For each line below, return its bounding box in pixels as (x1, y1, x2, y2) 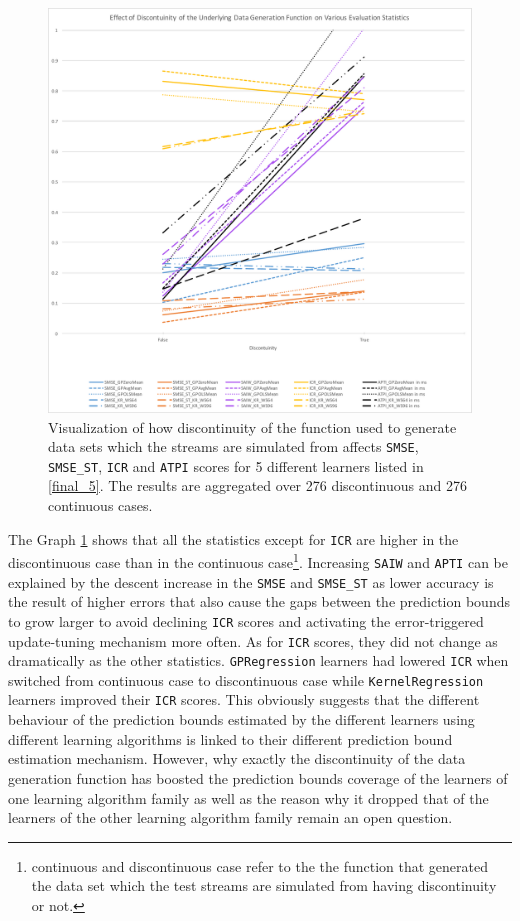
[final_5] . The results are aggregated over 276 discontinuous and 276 (48, 475, 467, 496)
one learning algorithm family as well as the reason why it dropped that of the (8, 787, 489, 808)
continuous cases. (48, 495, 153, 516)
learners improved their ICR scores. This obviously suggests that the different (8, 689, 480, 710)
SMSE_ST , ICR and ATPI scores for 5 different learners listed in (48, 455, 424, 476)
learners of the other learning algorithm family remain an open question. (8, 807, 453, 828)
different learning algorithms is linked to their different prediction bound (8, 728, 453, 749)
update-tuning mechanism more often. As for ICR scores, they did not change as (8, 630, 498, 651)
